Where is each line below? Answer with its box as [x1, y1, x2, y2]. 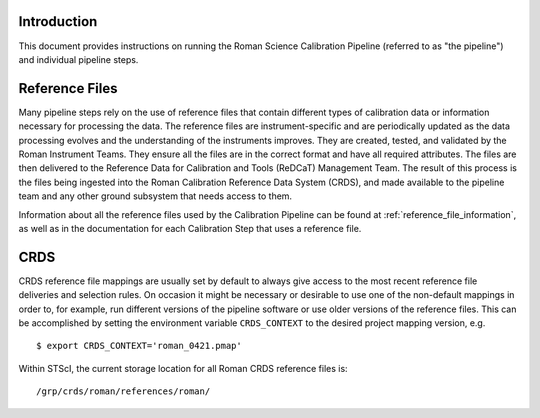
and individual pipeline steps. [18, 53, 139, 65]
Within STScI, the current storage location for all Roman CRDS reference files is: [18, 362, 349, 374]
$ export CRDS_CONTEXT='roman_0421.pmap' [36, 340, 242, 352]
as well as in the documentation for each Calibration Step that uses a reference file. [18, 222, 362, 234]
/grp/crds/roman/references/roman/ [36, 386, 211, 397]
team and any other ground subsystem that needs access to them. [18, 190, 293, 202]
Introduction [18, 13, 98, 30]
